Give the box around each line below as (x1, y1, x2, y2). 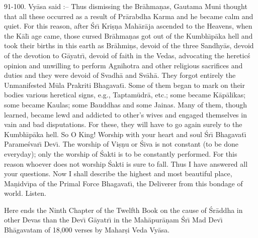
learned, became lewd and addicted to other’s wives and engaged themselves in (4, 109, 247, 120)
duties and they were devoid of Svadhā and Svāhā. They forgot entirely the (4, 70, 236, 80)
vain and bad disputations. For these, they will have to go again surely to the (4, 119, 242, 130)
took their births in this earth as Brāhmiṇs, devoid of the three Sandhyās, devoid (4, 40, 254, 51)
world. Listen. (4, 188, 46, 198)
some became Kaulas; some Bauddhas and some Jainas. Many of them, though (4, 99, 247, 109)
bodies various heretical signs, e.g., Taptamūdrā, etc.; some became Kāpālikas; (4, 89, 246, 100)
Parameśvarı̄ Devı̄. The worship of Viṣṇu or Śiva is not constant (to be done (4, 139, 239, 149)
